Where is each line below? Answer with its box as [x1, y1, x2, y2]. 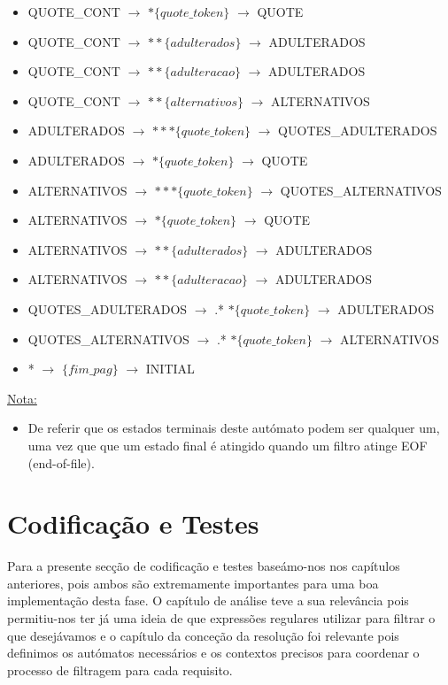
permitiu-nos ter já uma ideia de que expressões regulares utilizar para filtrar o [7, 609, 436, 627]
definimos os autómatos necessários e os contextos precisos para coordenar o [7, 643, 420, 662]
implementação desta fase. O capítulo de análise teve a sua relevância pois [7, 591, 409, 610]
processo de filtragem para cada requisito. [7, 660, 233, 679]
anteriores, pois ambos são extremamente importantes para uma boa [7, 573, 379, 592]
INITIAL [145, 359, 195, 378]
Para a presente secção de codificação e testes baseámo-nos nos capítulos [7, 557, 400, 575]
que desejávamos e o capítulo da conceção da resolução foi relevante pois [7, 626, 399, 644]
